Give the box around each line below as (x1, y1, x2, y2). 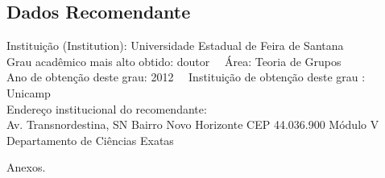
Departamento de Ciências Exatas (6, 131, 174, 148)
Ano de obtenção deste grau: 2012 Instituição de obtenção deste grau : (6, 68, 366, 85)
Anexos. (6, 159, 46, 176)
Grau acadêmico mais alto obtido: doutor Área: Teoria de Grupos (6, 52, 342, 69)
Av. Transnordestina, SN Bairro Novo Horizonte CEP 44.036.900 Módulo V (6, 116, 379, 133)
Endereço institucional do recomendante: (6, 100, 207, 117)
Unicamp (6, 84, 51, 101)
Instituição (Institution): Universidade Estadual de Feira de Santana (6, 37, 344, 54)
